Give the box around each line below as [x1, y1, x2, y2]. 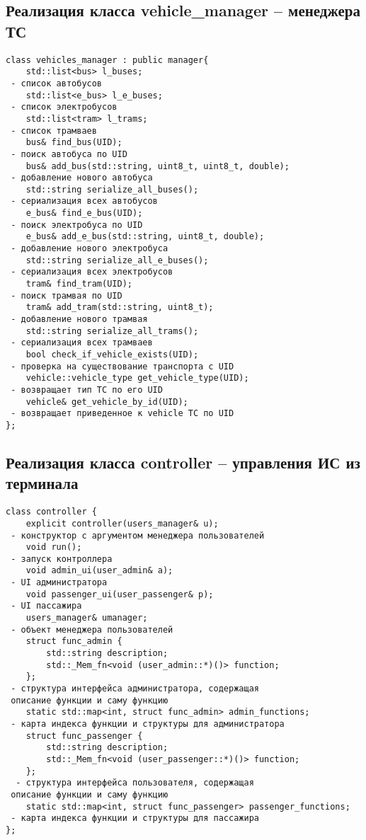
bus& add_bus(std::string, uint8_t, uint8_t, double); [25, 161, 290, 171]
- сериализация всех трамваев [11, 338, 153, 348]
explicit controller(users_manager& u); [25, 518, 219, 529]
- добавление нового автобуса [11, 173, 153, 183]
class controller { [6, 507, 97, 517]
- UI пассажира [11, 601, 82, 611]
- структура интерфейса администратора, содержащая [11, 684, 259, 694]
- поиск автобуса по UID [11, 149, 127, 159]
